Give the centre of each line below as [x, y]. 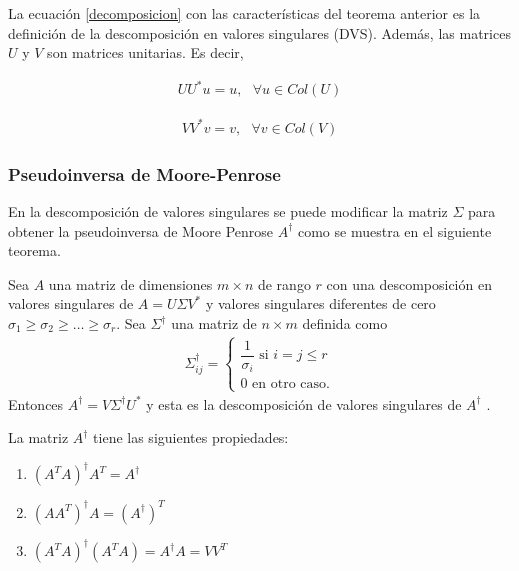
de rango [284, 283]
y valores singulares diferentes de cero [320, 303]
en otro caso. [291, 384]
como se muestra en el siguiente [394, 230]
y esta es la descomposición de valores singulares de [304, 403]
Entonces [36, 403]
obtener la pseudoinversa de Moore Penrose [141, 230]
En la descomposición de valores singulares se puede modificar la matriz [228, 211]
